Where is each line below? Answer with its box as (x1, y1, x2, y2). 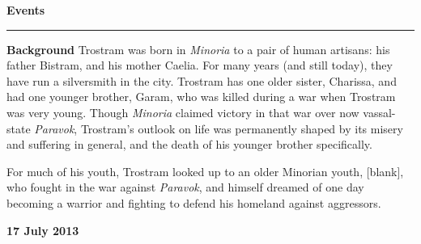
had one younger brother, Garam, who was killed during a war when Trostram (6, 88, 396, 105)
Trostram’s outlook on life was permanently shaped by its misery (80, 120, 403, 137)
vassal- (363, 103, 396, 120)
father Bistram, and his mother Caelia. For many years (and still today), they (6, 57, 393, 74)
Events (6, 2, 45, 18)
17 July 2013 (6, 221, 79, 238)
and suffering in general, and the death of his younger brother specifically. (6, 136, 372, 153)
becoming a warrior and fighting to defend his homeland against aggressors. (6, 194, 381, 211)
